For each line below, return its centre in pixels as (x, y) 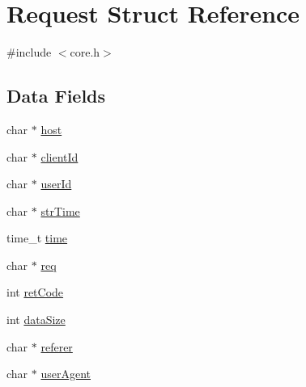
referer (57, 346)
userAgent (66, 374)
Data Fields (56, 96)
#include (29, 52)
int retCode (35, 292)
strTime (60, 210)
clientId (59, 156)
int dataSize (36, 320)
